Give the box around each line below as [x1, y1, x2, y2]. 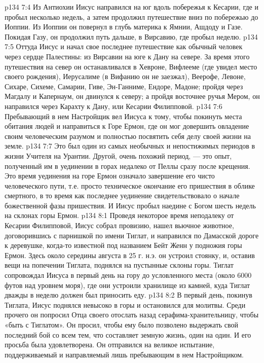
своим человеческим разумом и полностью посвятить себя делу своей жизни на [5, 130, 251, 141]
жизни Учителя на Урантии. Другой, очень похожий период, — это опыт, [5, 150, 232, 161]
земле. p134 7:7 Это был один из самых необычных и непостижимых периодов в [5, 140, 255, 151]
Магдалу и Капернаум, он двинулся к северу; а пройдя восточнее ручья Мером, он [5, 91, 260, 101]
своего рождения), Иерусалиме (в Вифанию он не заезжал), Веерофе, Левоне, [5, 71, 246, 82]
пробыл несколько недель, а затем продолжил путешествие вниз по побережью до [5, 11, 258, 22]
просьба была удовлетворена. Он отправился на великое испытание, [5, 339, 215, 350]
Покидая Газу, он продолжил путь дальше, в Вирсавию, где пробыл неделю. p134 [5, 31, 258, 42]
